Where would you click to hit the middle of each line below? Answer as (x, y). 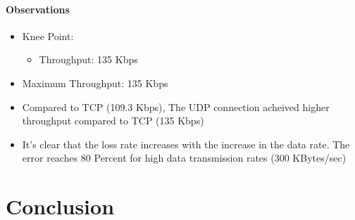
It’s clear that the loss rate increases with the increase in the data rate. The (186, 144)
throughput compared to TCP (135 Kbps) (113, 121)
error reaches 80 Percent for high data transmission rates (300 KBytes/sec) (184, 158)
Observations (38, 9)
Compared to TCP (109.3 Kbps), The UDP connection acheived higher (176, 106)
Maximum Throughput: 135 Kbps (95, 83)
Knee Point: (48, 35)
